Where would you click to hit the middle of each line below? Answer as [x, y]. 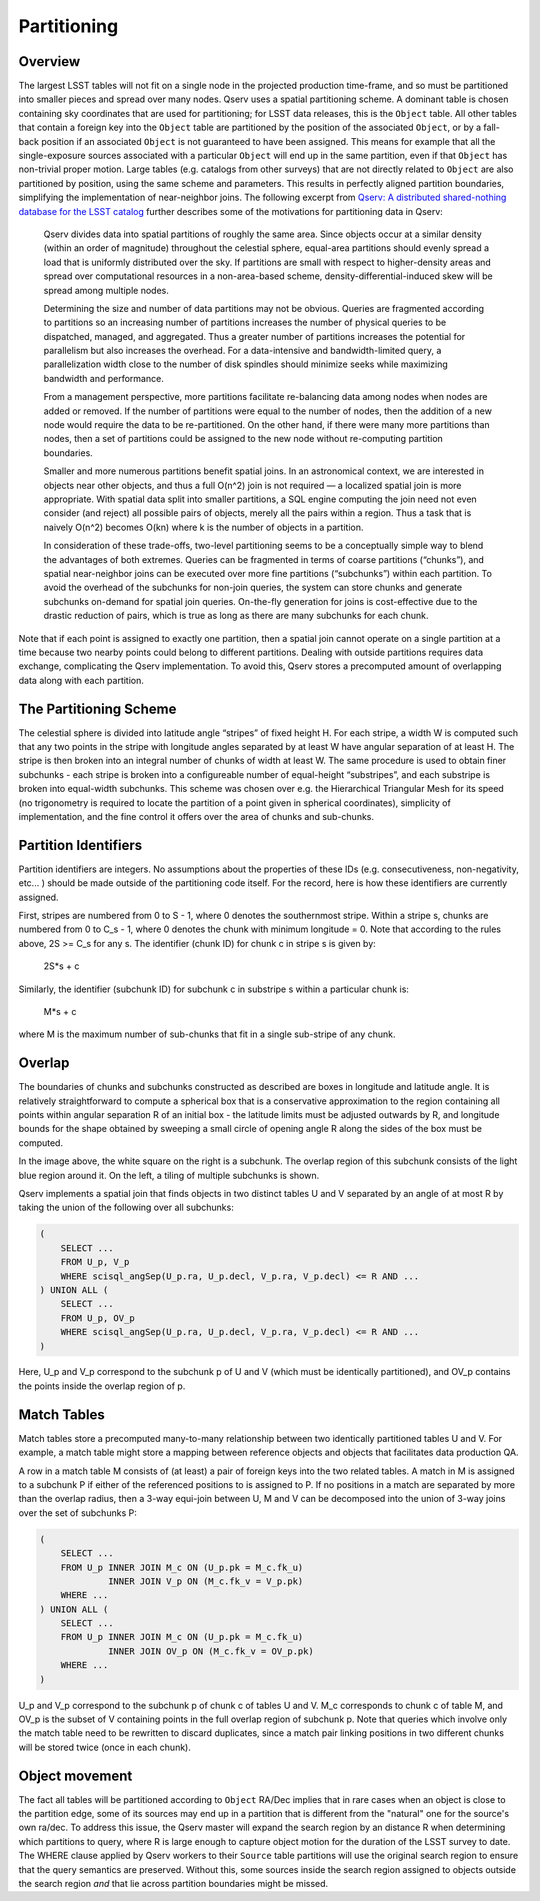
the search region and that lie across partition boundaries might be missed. [173, 1884]
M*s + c [60, 1011]
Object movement [75, 1775]
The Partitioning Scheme [97, 708]
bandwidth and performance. [103, 378]
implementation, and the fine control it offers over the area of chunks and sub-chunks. [196, 816]
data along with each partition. [81, 680]
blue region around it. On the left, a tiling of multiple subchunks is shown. [169, 1175]
